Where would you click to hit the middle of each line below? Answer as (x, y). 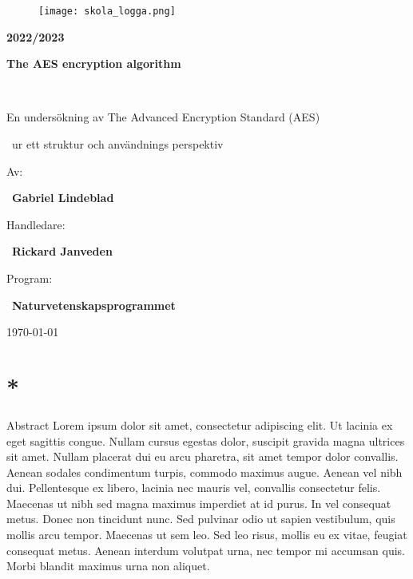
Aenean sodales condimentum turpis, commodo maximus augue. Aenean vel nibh (205, 472)
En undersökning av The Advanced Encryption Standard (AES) (163, 117)
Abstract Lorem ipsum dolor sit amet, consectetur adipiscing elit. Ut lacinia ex (200, 424)
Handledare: (36, 224)
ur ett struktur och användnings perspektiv (117, 144)
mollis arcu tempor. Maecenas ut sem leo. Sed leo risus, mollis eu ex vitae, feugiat (207, 535)
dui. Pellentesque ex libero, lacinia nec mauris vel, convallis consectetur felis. (194, 488)
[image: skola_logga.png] (107, 11)
